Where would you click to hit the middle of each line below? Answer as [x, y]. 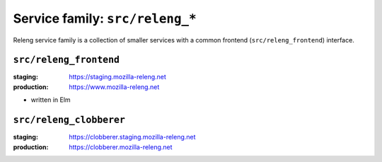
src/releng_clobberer [69, 120]
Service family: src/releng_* [105, 18]
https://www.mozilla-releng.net [114, 87]
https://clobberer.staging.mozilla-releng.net [132, 137]
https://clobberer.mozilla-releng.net [121, 147]
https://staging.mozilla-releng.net [117, 77]
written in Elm [51, 100]
